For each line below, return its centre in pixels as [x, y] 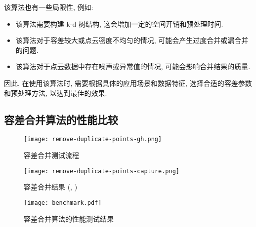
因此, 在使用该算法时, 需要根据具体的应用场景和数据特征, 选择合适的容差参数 [128, 83]
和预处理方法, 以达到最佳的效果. [56, 93]
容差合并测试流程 [51, 155]
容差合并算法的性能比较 [61, 119]
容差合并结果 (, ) [51, 187]
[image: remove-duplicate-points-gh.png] [93, 139]
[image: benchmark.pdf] [63, 203]
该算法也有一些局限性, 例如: [49, 7]
